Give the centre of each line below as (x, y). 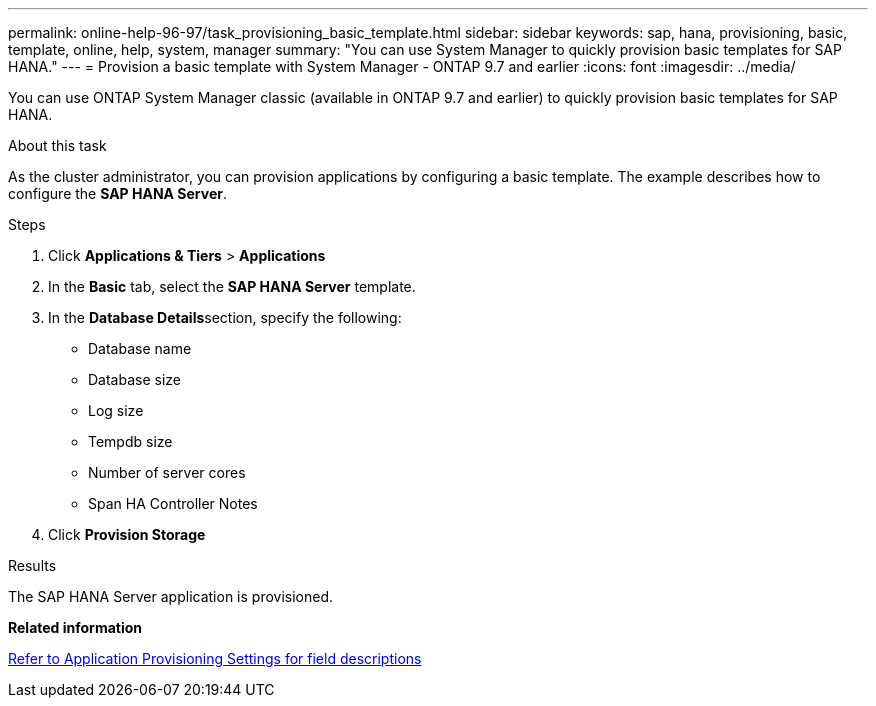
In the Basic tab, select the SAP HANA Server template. (232, 286)
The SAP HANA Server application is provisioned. (171, 596)
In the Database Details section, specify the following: (225, 317)
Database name (140, 348)
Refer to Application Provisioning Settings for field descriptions (215, 658)
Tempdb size (130, 441)
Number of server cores (167, 472)
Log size (116, 410)
